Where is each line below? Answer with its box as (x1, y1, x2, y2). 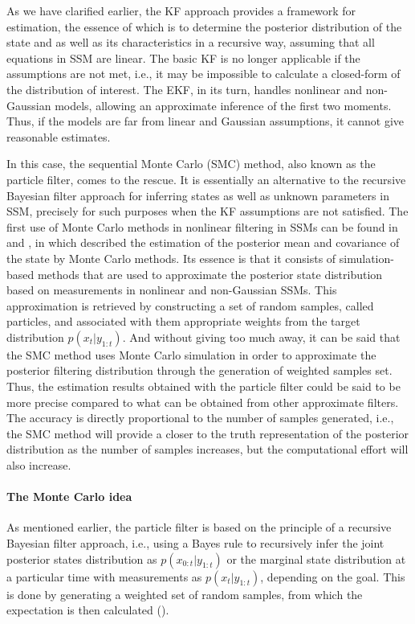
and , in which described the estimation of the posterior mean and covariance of (6, 234, 400, 251)
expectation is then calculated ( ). (6, 601, 169, 618)
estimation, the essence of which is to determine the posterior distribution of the (6, 18, 402, 35)
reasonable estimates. (6, 128, 111, 145)
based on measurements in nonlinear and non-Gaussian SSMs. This (6, 281, 337, 298)
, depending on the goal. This (260, 568, 405, 585)
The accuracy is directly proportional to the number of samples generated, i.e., (6, 409, 394, 426)
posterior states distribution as (6, 550, 157, 567)
